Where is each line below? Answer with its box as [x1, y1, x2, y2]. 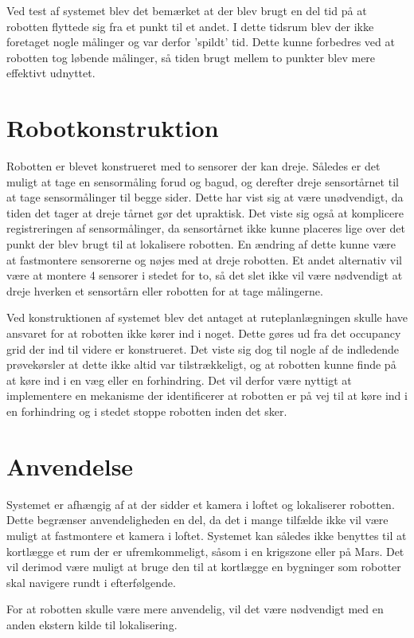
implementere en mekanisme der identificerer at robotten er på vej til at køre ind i [6, 387, 408, 404]
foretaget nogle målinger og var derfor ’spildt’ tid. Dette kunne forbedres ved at [6, 33, 395, 50]
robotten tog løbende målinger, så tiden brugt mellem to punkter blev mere [6, 49, 376, 65]
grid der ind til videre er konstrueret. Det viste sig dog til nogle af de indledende [6, 340, 400, 357]
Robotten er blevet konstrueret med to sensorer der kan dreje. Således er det [6, 158, 381, 174]
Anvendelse [6, 449, 134, 482]
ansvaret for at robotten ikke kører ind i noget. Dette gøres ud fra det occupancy [6, 325, 401, 342]
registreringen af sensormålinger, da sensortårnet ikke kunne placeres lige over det [6, 220, 405, 237]
